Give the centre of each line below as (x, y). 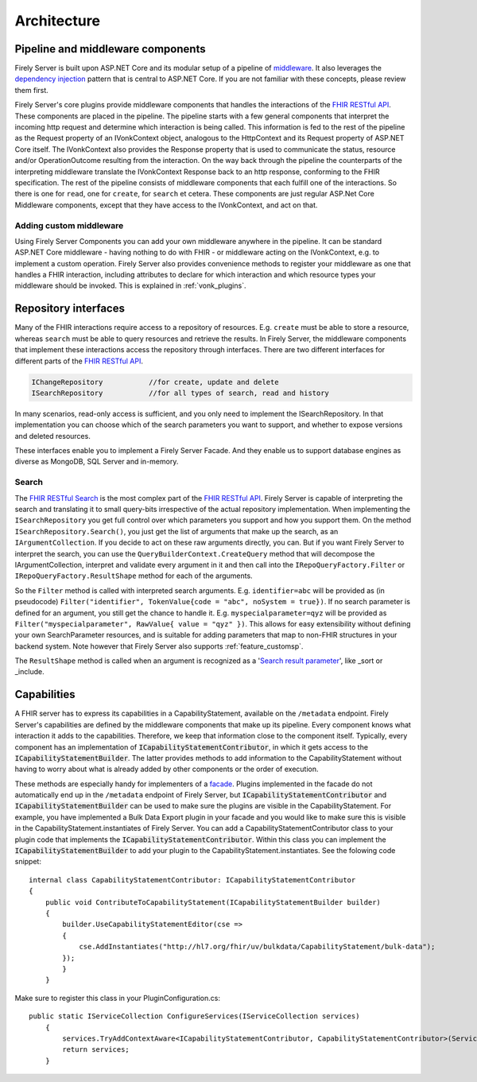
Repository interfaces (70, 309)
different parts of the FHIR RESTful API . (79, 361)
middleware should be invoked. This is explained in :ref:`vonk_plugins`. (130, 285)
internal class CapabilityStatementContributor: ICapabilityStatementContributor (192, 880)
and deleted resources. (52, 436)
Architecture (58, 21)
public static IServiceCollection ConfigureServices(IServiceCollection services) (194, 1016)
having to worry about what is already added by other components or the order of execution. (167, 769)
